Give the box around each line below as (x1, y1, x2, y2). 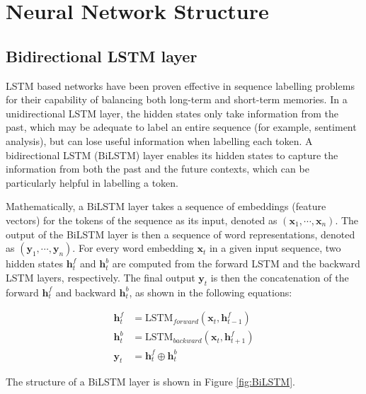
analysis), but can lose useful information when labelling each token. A (6, 133, 313, 148)
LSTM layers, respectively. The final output (6, 270, 195, 284)
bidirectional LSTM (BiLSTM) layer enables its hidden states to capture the (6, 147, 338, 162)
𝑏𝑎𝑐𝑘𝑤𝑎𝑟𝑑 (173, 337, 202, 344)
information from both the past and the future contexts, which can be (6, 161, 309, 176)
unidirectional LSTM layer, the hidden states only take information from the (6, 105, 338, 120)
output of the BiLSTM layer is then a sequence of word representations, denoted (6, 226, 355, 241)
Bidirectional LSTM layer (6, 45, 198, 66)
